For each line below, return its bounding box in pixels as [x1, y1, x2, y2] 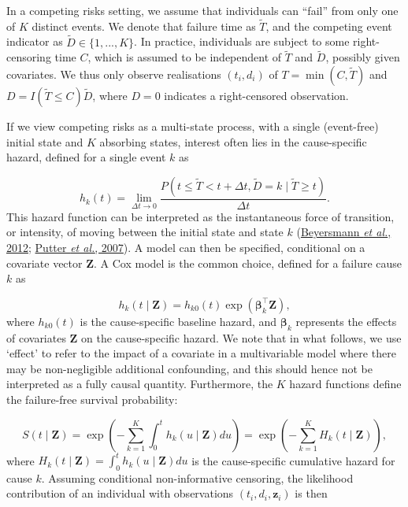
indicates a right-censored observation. [164, 87, 349, 104]
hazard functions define [289, 376, 402, 392]
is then [295, 485, 328, 501]
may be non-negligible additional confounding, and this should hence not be [6, 360, 373, 376]
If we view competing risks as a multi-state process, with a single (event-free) [6, 118, 379, 135]
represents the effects [295, 313, 397, 329]
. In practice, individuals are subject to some [134, 33, 350, 50]
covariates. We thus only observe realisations [6, 66, 221, 83]
